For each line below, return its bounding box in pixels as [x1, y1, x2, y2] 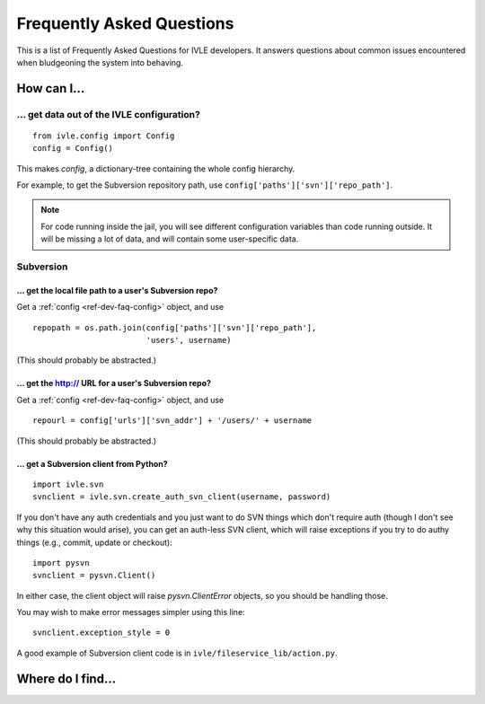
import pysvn [32, 558, 90, 568]
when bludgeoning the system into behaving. [16, 57, 184, 67]
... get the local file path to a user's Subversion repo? [16, 285, 218, 295]
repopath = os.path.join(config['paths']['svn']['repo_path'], [32, 322, 317, 332]
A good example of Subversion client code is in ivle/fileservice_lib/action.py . [16, 647, 338, 658]
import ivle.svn [32, 479, 104, 489]
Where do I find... [16, 671, 117, 686]
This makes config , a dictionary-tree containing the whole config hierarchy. [16, 163, 295, 174]
